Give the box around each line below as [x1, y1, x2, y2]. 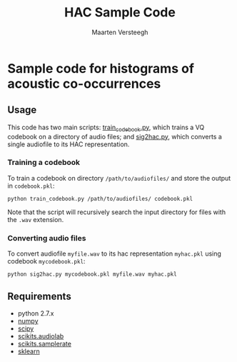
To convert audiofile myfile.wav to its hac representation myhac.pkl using [7, 249, 221, 258]
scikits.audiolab [17, 331, 64, 340]
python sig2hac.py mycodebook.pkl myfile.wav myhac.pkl [7, 271, 177, 278]
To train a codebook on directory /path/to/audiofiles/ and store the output [7, 174, 231, 182]
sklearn [17, 347, 41, 356]
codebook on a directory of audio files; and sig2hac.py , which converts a [7, 132, 223, 141]
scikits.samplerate [17, 339, 71, 348]
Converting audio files [7, 233, 86, 243]
